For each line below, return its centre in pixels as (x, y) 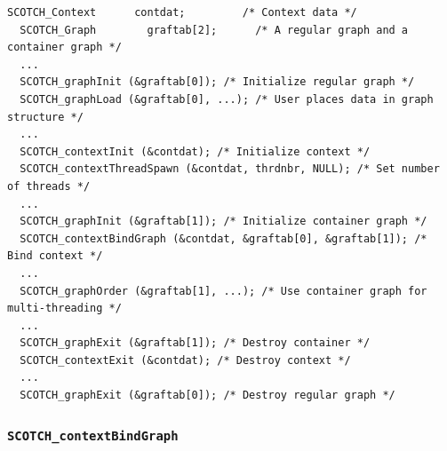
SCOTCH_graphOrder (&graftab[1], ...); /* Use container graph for (223, 291)
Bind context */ (55, 256)
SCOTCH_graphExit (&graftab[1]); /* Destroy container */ (195, 343)
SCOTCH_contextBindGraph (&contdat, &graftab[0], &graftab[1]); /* (223, 238)
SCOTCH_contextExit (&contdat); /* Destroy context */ (185, 360)
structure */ (45, 117)
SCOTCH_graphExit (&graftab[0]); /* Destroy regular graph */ (208, 396)
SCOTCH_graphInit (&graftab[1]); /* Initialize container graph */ (223, 222)
